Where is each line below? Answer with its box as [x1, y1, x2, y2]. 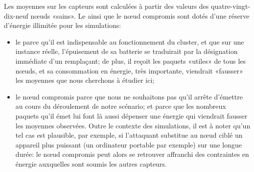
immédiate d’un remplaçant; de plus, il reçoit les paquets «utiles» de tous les [15, 55, 246, 66]
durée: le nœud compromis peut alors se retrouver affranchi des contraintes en [15, 149, 249, 159]
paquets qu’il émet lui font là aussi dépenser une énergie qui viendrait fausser [15, 110, 248, 121]
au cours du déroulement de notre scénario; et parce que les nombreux [15, 101, 226, 111]
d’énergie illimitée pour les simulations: [4, 20, 121, 30]
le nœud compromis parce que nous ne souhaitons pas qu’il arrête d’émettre [15, 91, 243, 101]
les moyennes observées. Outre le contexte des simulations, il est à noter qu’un [15, 120, 251, 130]
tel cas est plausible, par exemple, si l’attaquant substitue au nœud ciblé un [15, 130, 243, 140]
